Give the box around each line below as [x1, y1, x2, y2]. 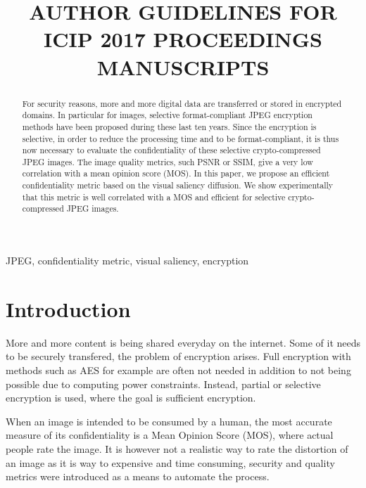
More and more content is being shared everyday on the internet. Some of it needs [6, 335, 361, 349]
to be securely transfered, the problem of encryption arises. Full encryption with [6, 349, 351, 364]
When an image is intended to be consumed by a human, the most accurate [6, 413, 332, 428]
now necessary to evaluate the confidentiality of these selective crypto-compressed [22, 144, 321, 156]
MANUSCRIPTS [96, 52, 270, 81]
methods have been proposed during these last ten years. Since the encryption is [22, 120, 317, 132]
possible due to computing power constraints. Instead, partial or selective [6, 376, 321, 391]
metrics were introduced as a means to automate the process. [6, 469, 270, 484]
